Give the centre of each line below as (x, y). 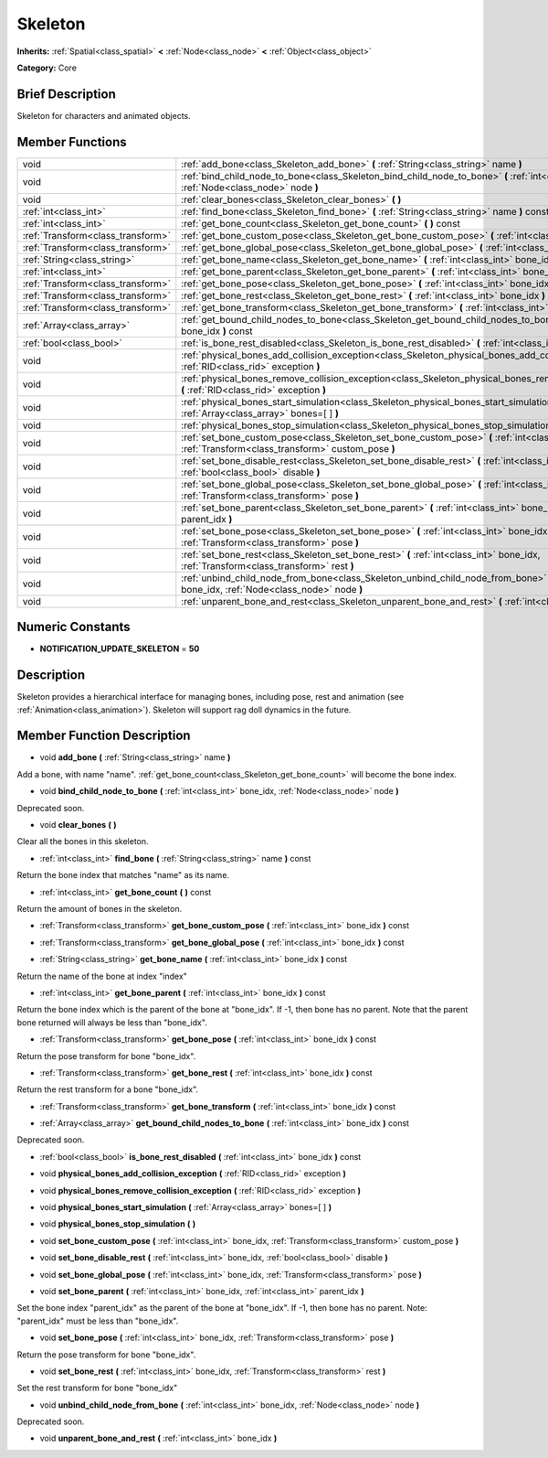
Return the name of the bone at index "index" (102, 976)
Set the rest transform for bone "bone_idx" (97, 1388)
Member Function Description (104, 736)
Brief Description (66, 94)
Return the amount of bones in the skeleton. (100, 908)
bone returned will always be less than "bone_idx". (112, 1022)
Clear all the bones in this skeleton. (83, 842)
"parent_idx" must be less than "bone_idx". (98, 1321)
